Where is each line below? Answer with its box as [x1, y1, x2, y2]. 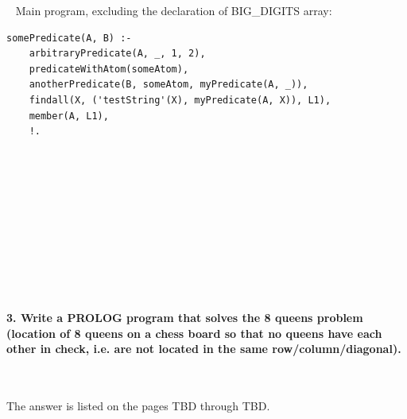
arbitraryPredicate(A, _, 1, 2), [29, 48, 206, 60]
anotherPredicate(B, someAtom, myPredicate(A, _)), [29, 79, 308, 91]
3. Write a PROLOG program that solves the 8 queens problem [6, 309, 363, 326]
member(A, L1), [29, 110, 109, 122]
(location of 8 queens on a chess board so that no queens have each [6, 324, 382, 341]
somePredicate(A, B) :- [6, 32, 132, 44]
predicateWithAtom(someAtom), [29, 63, 189, 75]
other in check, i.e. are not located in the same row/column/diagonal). [6, 340, 401, 357]
